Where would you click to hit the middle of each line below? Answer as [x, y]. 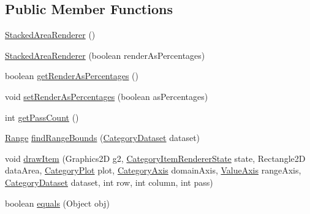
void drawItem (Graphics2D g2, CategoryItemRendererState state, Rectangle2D [155, 158]
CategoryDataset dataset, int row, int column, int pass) [109, 182]
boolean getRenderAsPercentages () [72, 76]
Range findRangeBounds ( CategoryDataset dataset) [103, 138]
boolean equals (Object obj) [57, 203]
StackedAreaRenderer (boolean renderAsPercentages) [105, 55]
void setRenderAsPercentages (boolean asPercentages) [107, 96]
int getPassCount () [42, 117]
